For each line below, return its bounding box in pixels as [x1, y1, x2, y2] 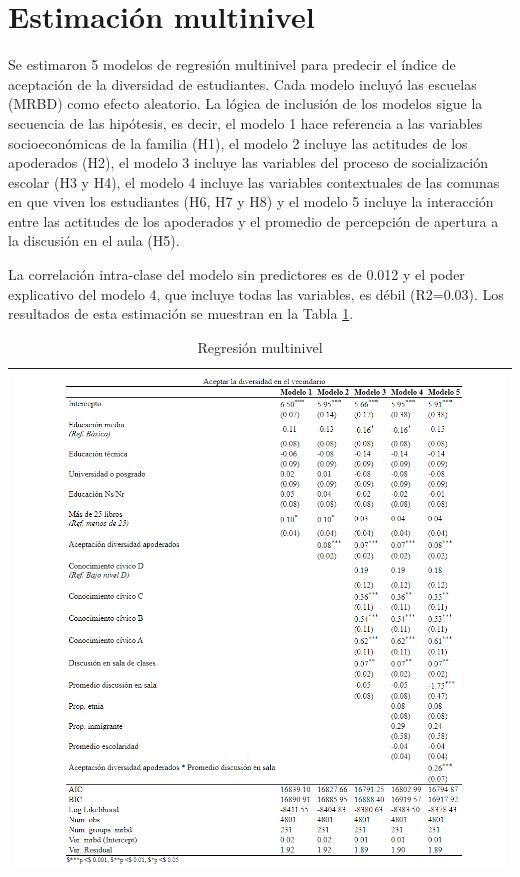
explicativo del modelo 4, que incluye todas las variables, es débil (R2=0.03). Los [8, 283, 504, 304]
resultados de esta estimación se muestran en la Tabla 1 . [8, 303, 354, 324]
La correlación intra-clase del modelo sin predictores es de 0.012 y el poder [8, 264, 465, 285]
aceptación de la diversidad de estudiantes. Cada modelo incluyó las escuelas [8, 73, 477, 94]
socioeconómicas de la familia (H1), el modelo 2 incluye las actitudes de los [8, 132, 468, 153]
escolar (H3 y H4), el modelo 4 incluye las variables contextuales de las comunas [8, 171, 500, 192]
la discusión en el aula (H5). [8, 230, 180, 251]
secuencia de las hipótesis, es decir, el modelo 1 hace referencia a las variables [8, 112, 483, 133]
